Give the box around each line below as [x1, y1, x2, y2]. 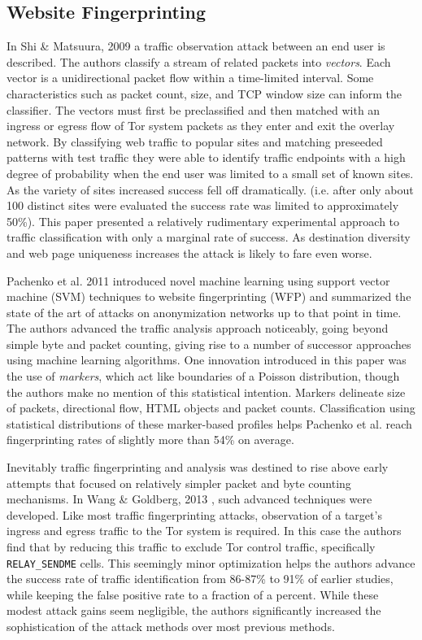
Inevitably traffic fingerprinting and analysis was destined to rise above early [7, 459, 389, 476]
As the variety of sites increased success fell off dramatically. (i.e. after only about [7, 181, 414, 198]
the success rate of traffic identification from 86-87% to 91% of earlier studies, [7, 570, 394, 587]
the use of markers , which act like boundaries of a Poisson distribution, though [7, 368, 400, 385]
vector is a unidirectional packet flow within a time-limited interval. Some [7, 69, 374, 86]
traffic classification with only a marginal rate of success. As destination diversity [7, 229, 411, 246]
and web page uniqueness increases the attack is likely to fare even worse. [7, 244, 372, 261]
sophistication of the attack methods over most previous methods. [7, 618, 335, 635]
